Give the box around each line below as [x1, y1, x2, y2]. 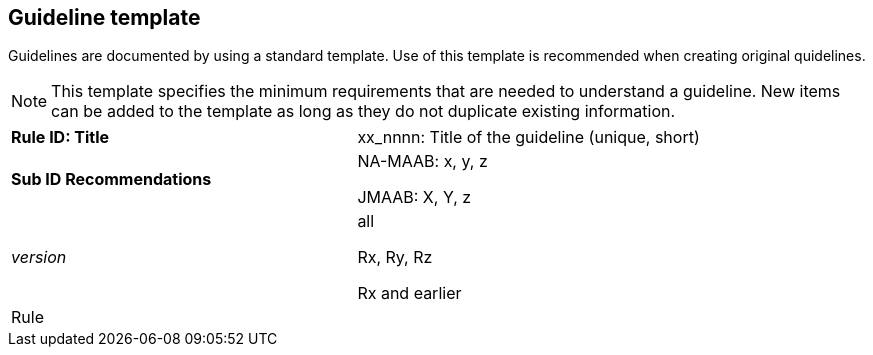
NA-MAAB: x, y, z [357, 151, 488, 172]
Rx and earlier [357, 283, 462, 304]
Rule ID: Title [11, 127, 110, 148]
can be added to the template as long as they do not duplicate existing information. [51, 101, 676, 122]
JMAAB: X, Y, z [357, 187, 472, 208]
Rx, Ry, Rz [357, 247, 433, 268]
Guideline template [8, 5, 201, 30]
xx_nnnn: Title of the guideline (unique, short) [357, 127, 700, 148]
